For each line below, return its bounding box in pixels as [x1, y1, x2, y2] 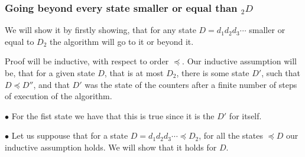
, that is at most [104, 67, 164, 78]
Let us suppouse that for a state [11, 129, 128, 142]
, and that [33, 78, 70, 90]
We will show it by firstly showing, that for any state [5, 24, 196, 36]
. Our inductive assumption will [182, 55, 297, 67]
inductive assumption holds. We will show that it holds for [5, 140, 217, 153]
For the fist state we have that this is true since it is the [11, 109, 215, 122]
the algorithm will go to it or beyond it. [50, 35, 194, 47]
